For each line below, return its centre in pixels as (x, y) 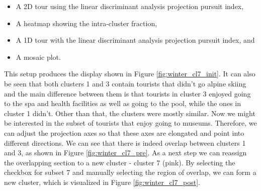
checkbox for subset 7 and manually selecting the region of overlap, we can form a (130, 172)
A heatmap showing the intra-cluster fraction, (86, 23)
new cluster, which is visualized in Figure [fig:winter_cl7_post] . (102, 182)
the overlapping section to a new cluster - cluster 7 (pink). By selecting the (120, 162)
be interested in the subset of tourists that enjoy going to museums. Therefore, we (130, 123)
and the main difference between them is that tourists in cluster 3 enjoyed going (127, 93)
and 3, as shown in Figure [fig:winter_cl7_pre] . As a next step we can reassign (125, 153)
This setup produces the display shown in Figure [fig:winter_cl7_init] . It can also (130, 74)
